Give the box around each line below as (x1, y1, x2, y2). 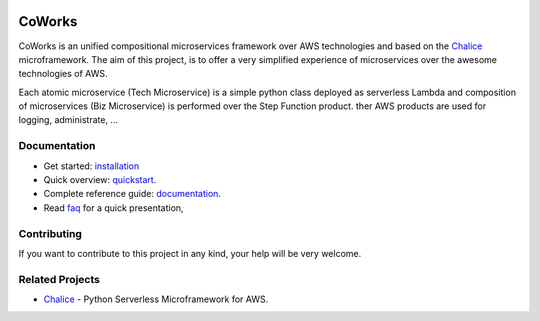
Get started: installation (43, 160, 140, 172)
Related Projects (18, 272, 100, 286)
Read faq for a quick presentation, (43, 201, 184, 214)
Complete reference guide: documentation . (43, 188, 222, 200)
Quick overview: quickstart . (43, 174, 157, 185)
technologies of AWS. (18, 68, 108, 80)
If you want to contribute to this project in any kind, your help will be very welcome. (18, 247, 362, 259)
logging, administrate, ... (18, 114, 119, 126)
